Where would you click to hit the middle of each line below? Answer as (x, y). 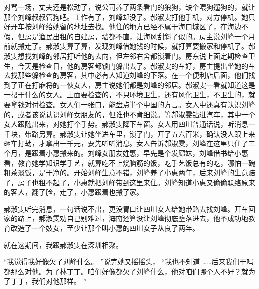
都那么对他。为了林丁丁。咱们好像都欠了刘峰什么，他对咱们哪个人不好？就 (126, 271)
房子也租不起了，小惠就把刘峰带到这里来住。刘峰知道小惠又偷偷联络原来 (136, 182)
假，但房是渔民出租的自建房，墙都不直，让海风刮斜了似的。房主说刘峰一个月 (129, 36)
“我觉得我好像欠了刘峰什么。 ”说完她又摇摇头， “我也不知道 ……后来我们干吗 (129, 261)
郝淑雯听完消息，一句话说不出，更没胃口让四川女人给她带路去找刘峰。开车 (126, 208)
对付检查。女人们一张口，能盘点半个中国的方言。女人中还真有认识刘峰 (140, 104)
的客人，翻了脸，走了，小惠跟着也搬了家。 (74, 192)
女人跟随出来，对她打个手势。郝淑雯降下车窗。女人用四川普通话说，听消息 (126, 124)
